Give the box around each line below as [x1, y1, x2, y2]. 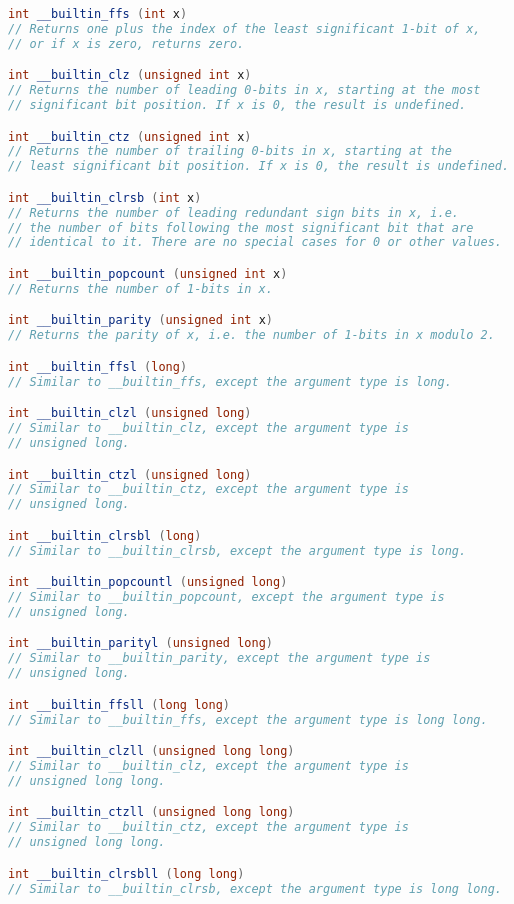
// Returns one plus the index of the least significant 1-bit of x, [8, 21, 481, 36]
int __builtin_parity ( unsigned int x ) [8, 313, 273, 328]
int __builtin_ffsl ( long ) [8, 359, 188, 374]
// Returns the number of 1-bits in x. [8, 281, 273, 296]
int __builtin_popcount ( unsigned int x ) [8, 267, 288, 281]
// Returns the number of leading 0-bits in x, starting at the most [8, 83, 481, 98]
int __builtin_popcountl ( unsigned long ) [8, 575, 288, 590]
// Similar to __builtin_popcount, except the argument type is [8, 590, 445, 605]
